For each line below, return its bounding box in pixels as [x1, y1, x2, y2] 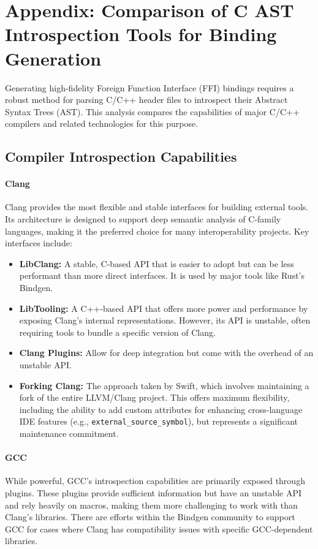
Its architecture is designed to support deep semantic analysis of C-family [5, 213, 281, 225]
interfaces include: [5, 237, 72, 249]
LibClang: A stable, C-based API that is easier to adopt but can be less [19, 257, 294, 270]
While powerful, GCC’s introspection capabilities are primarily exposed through [5, 474, 305, 487]
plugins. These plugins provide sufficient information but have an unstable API [5, 487, 302, 499]
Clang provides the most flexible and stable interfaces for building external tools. [5, 200, 309, 213]
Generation [5, 45, 102, 70]
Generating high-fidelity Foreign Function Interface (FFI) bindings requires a [5, 81, 294, 94]
